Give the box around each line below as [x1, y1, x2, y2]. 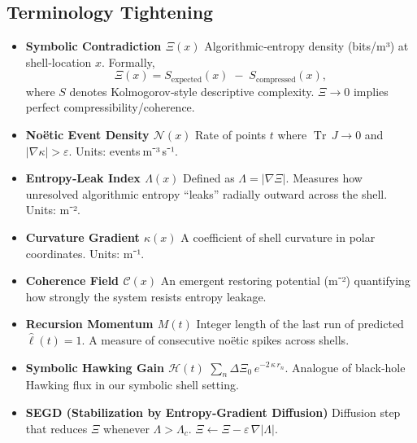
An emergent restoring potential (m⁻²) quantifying [160, 272, 410, 289]
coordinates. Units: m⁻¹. [25, 244, 145, 261]
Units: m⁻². [25, 201, 80, 218]
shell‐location [25, 53, 92, 70]
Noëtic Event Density [25, 126, 150, 143]
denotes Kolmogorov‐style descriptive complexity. [69, 82, 315, 99]
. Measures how [285, 169, 363, 186]
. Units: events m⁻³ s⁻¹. [68, 142, 178, 159]
